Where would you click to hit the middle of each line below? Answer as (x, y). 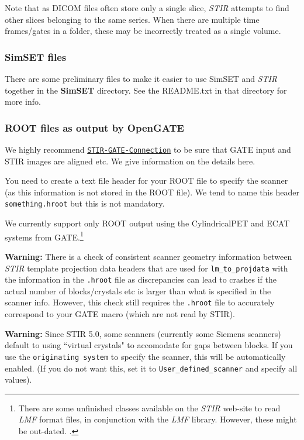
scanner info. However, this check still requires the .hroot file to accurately (140, 302)
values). (18, 379)
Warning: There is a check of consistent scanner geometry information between (148, 256)
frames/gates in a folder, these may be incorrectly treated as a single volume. (143, 31)
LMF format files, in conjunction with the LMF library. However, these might (158, 419)
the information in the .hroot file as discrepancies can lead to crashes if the (141, 279)
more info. (23, 102)
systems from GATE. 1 (44, 236)
